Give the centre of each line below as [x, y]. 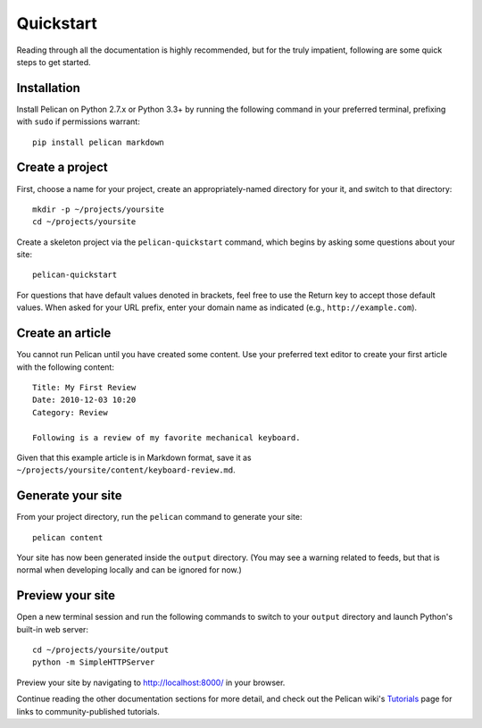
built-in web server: [53, 629]
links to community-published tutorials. [88, 711]
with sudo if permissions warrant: [78, 121]
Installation [48, 88]
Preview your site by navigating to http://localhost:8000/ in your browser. [151, 682]
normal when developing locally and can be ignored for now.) [129, 570]
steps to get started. [54, 62]
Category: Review [70, 412]
